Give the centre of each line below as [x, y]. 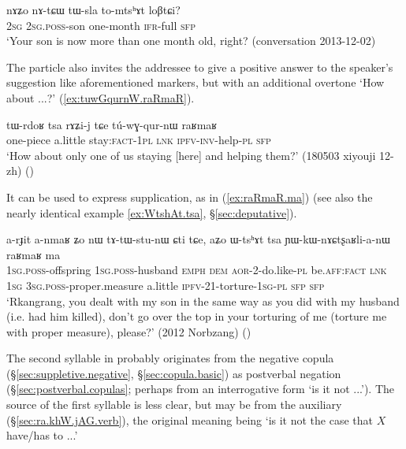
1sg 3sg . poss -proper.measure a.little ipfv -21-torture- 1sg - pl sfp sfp [166, 285]
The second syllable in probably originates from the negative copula [170, 358]
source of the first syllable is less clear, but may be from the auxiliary [174, 404]
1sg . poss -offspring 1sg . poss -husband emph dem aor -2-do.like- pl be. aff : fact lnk [197, 270]
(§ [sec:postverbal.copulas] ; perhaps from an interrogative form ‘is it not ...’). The [201, 389]
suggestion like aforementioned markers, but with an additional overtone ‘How [196, 82]
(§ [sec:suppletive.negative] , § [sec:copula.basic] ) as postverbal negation [174, 373]
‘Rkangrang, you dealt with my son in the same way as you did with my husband [203, 301]
